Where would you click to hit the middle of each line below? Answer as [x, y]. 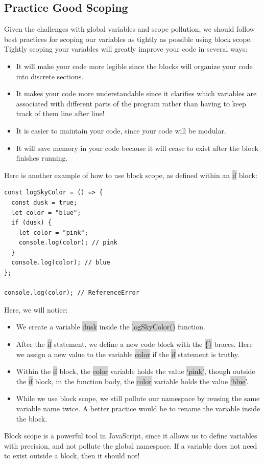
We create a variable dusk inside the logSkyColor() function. [111, 327]
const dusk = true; [44, 202]
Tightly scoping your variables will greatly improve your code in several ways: [126, 49]
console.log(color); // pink [68, 243]
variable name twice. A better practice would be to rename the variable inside [138, 408]
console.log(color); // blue [61, 263]
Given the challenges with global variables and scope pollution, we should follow [129, 29]
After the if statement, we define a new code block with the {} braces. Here [134, 344]
